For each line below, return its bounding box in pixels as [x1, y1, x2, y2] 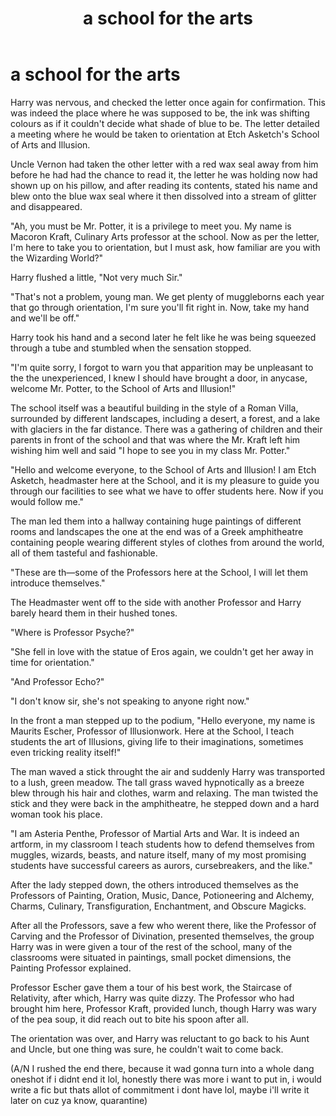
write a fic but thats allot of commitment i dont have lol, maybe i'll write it [10, 1083, 310, 1096]
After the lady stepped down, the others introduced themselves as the [10, 878, 299, 891]
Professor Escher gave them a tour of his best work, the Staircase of [10, 981, 293, 993]
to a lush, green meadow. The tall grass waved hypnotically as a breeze [10, 776, 305, 788]
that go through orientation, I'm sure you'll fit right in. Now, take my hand [10, 301, 310, 313]
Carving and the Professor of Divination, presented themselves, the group [10, 930, 315, 942]
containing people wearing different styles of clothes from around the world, [10, 536, 325, 548]
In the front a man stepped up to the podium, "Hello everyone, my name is [10, 714, 316, 726]
